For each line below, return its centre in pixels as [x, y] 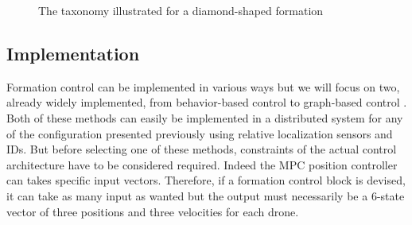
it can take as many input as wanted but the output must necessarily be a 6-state [206, 195]
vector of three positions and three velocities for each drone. [153, 211]
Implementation [73, 53]
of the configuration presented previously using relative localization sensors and [200, 133]
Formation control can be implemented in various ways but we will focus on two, [203, 86]
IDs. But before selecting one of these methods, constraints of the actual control [202, 149]
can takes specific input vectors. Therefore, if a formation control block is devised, [206, 180]
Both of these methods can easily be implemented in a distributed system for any [205, 117]
